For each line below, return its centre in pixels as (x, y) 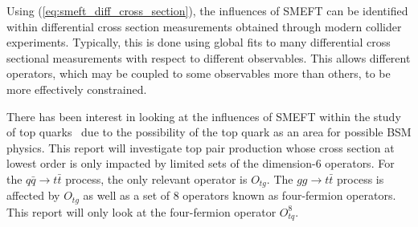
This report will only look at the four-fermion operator (141, 211)
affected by (33, 195)
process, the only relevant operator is (156, 178)
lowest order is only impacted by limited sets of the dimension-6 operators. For (201, 163)
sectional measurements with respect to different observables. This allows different (209, 57)
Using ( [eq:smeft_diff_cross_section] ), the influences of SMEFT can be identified (207, 10)
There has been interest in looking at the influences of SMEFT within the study (204, 116)
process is (361, 178)
